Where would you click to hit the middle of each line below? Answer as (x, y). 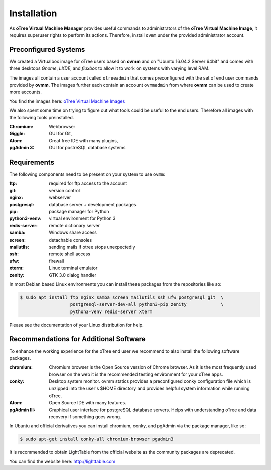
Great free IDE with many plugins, (84, 140)
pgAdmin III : (22, 410)
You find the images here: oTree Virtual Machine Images (67, 101)
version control (64, 190)
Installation (33, 13)
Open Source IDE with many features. (88, 403)
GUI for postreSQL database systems (87, 148)
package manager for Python (79, 212)
